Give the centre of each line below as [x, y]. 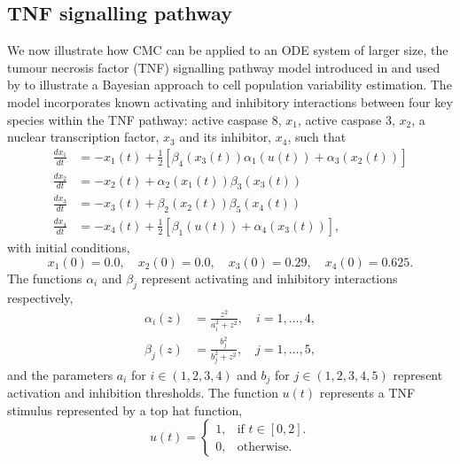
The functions [45, 278]
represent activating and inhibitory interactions [269, 278]
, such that [317, 137]
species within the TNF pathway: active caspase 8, [144, 119]
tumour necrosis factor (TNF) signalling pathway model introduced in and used [224, 67]
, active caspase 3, [347, 119]
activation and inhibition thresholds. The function [143, 393]
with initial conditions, [69, 247]
